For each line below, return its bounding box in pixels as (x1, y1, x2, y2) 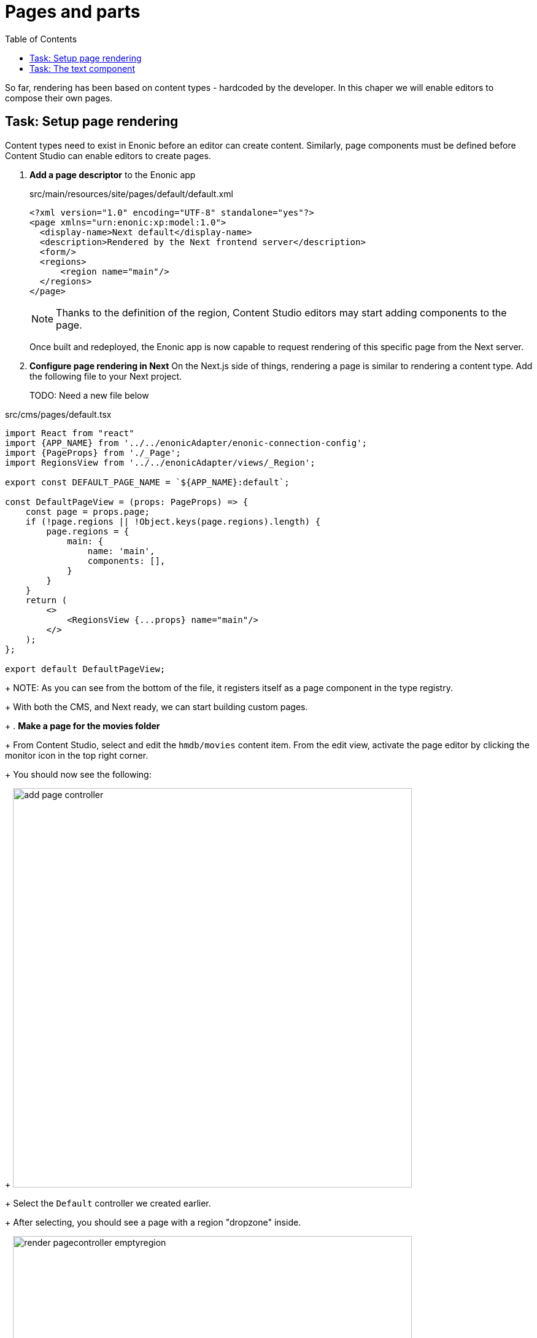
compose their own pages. (5, 92, 113, 103)
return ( (25, 595, 68, 605)
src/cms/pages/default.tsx (5, 409, 112, 420)
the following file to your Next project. (29, 370, 182, 381)
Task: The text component (29, 63, 135, 74)
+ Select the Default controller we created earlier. (5, 1197, 211, 1208)
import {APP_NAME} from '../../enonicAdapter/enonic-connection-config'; (5, 437, 368, 448)
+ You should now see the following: (5, 769, 152, 780)
